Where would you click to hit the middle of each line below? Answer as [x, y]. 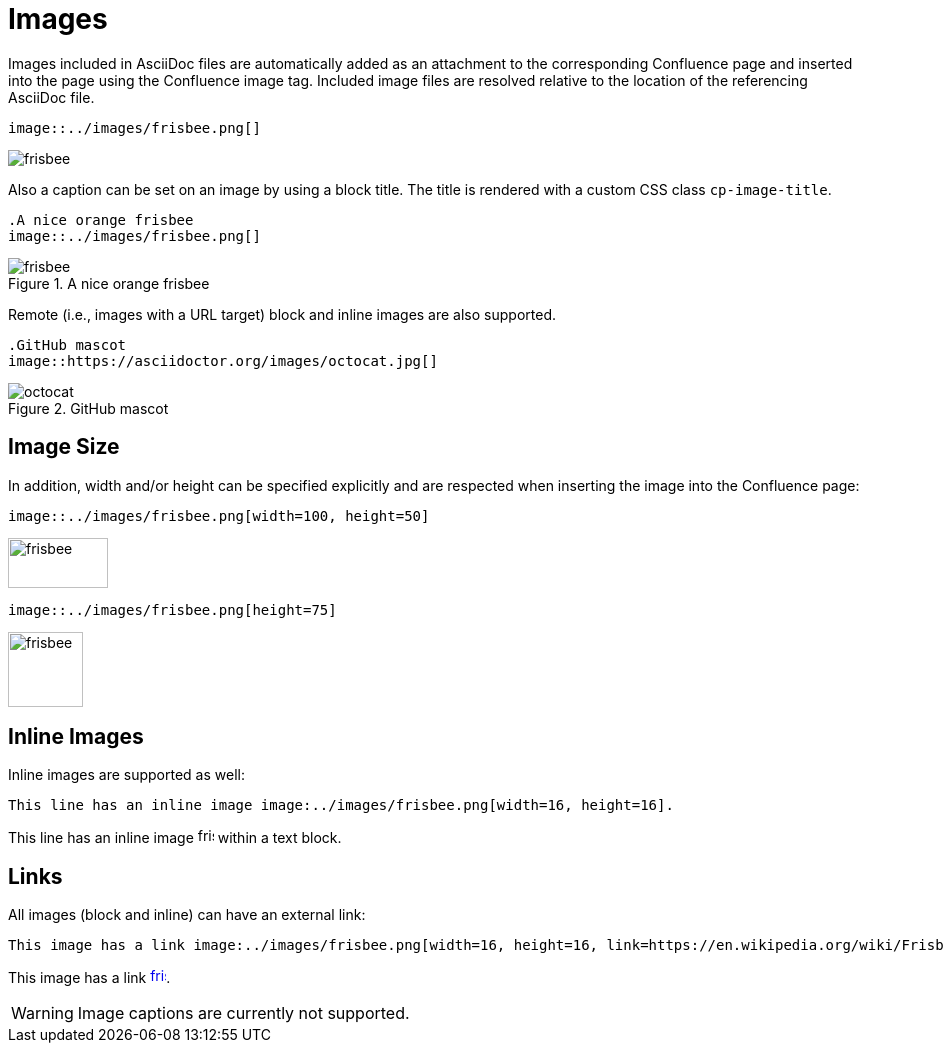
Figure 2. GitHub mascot [88, 408]
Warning [42, 1013]
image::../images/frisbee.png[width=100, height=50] [219, 515]
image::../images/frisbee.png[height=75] [172, 609]
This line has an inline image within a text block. [175, 838]
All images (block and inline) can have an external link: [187, 915]
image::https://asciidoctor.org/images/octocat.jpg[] [223, 360]
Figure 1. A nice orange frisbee [109, 283]
